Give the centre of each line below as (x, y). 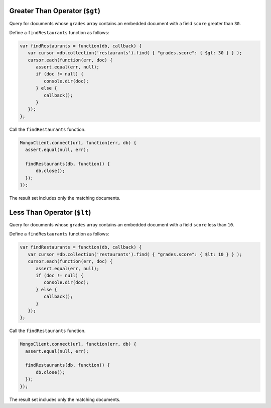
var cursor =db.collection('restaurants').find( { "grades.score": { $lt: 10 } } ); (135, 254)
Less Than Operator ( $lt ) (50, 212)
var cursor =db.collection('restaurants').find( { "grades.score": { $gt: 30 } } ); (135, 53)
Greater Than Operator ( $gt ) (55, 11)
